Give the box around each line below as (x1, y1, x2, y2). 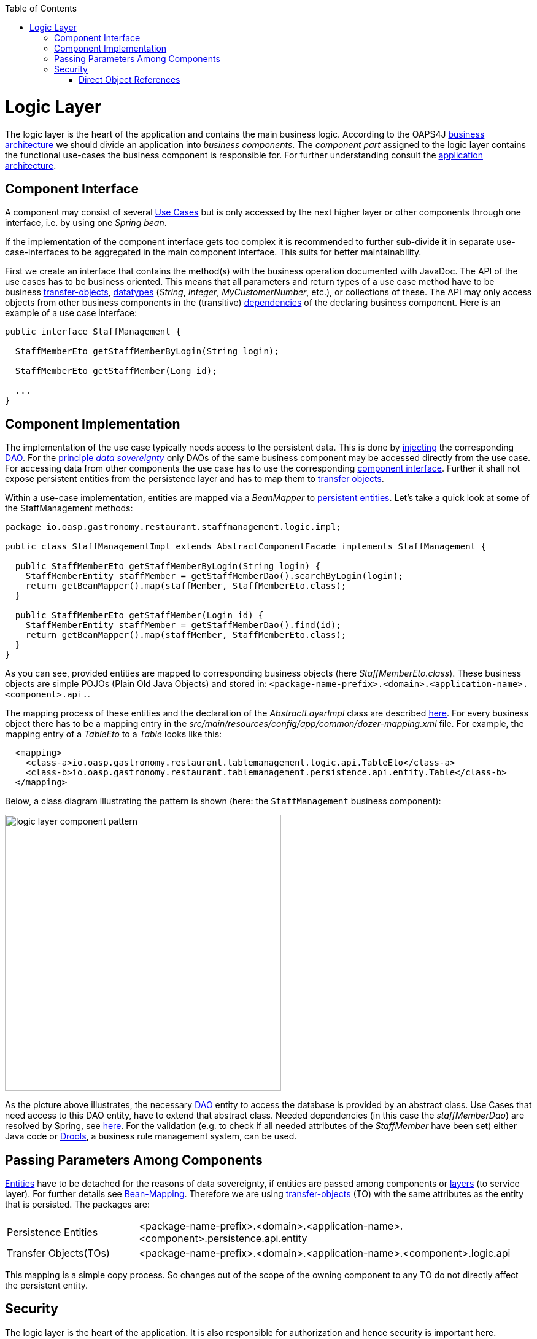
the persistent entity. (5, 1280, 88, 1291)
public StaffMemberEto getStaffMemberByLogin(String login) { (15, 561, 321, 572)
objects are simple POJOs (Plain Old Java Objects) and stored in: (5, 678, 267, 689)
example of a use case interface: (5, 308, 137, 319)
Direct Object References (79, 74, 180, 85)
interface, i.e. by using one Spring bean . (5, 217, 167, 228)
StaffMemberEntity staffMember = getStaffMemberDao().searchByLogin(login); (25, 571, 404, 581)
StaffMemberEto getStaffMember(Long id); (15, 366, 217, 376)
